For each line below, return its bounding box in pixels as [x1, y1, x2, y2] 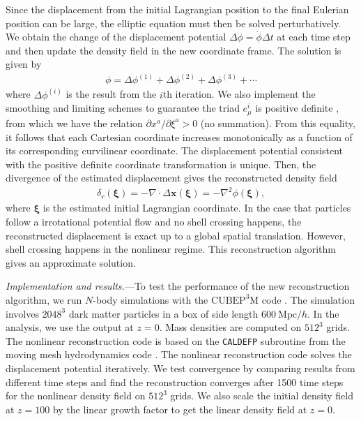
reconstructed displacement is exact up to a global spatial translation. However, [6, 228, 346, 242]
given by [6, 57, 42, 71]
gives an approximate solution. [6, 255, 136, 269]
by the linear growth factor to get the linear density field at [52, 401, 307, 416]
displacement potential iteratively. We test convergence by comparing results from [6, 361, 355, 376]
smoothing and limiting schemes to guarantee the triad [6, 101, 240, 115]
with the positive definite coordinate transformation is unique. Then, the [6, 156, 316, 171]
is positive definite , [255, 101, 339, 115]
